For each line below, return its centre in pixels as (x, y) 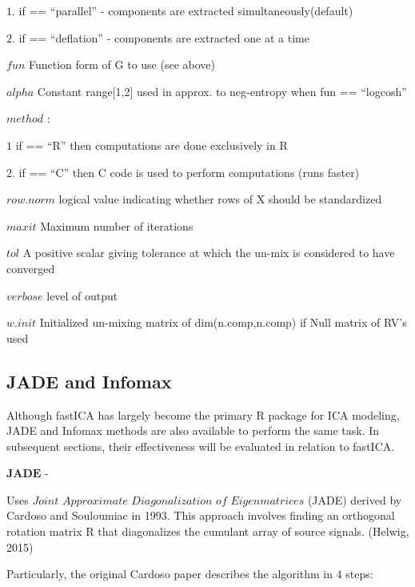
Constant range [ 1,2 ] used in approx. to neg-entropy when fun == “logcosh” (222, 91)
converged (31, 268)
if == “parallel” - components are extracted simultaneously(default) (186, 10)
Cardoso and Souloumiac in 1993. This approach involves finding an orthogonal (201, 515)
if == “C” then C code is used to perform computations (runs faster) (189, 172)
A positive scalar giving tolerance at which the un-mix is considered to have (209, 253)
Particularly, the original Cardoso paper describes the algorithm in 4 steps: (190, 574)
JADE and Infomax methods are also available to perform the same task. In (193, 430)
